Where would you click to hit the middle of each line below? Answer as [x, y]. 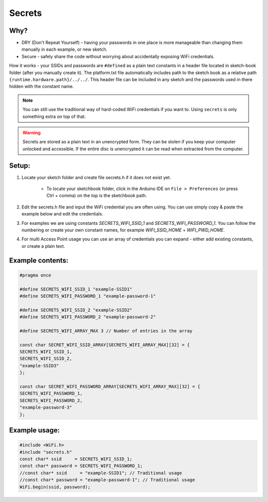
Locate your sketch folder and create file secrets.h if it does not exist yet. [96, 177]
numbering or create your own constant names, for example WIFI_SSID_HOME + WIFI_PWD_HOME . [123, 230]
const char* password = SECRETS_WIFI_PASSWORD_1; [81, 466]
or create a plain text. [43, 246]
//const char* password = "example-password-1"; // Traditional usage [107, 480]
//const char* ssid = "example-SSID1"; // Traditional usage [101, 473]
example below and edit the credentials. [63, 214]
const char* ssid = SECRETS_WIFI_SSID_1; [76, 459]
